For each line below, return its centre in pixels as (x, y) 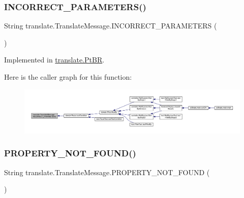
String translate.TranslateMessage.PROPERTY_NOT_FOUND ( (107, 172)
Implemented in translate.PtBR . (54, 60)
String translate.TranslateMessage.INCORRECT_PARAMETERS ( (111, 26)
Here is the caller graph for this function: (68, 77)
